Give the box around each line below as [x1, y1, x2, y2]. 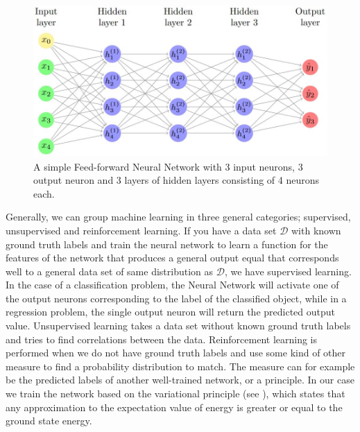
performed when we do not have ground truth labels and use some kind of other [6, 345, 346, 360]
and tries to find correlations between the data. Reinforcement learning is [6, 331, 318, 346]
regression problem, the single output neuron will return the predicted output [6, 304, 336, 319]
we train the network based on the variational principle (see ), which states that [6, 386, 345, 401]
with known [291, 223, 341, 237]
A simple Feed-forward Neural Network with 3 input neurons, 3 [33, 159, 303, 173]
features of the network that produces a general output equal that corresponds [6, 250, 339, 265]
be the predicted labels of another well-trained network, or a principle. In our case [6, 372, 354, 387]
